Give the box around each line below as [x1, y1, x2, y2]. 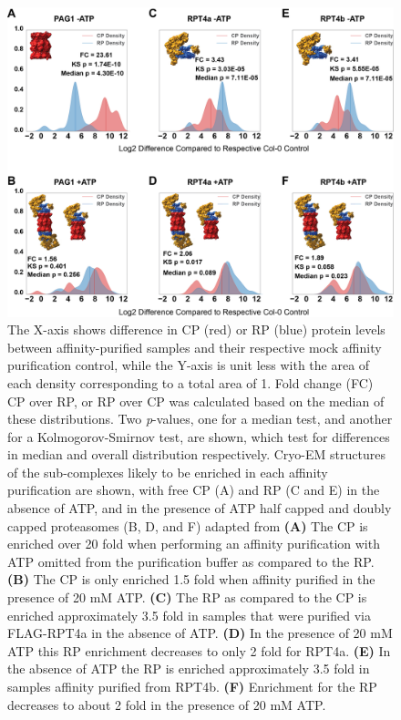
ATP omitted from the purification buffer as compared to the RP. [7, 551, 375, 571]
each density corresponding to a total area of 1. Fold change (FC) [7, 373, 374, 392]
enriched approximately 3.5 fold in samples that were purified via [7, 605, 371, 624]
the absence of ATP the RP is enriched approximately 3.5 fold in [7, 659, 370, 678]
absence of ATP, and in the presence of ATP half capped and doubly [7, 499, 392, 518]
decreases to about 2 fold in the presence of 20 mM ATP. [7, 694, 326, 714]
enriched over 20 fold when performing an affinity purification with [7, 534, 380, 553]
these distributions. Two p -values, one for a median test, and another [7, 409, 393, 428]
